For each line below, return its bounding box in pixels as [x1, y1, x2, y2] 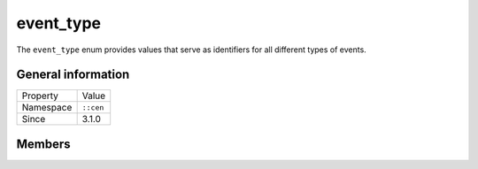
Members [16, 136, 71, 151]
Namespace [21, 102, 73, 114]
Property [21, 89, 59, 102]
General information [16, 67, 130, 82]
